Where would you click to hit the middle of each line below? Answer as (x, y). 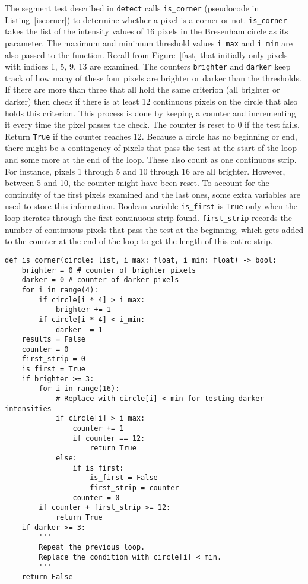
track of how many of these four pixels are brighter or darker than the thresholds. (153, 78)
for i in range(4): (60, 290)
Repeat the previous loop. (92, 547)
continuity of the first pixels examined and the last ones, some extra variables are (153, 194)
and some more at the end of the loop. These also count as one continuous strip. (151, 160)
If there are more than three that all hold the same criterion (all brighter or (142, 89)
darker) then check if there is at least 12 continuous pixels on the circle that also (151, 101)
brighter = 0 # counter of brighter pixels (109, 270)
